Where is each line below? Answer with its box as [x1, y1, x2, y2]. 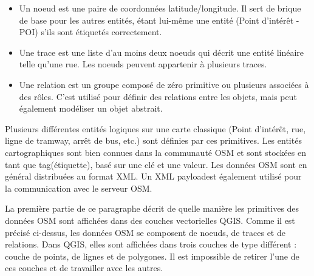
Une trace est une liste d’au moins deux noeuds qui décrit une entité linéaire [19, 45, 304, 58]
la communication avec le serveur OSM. [5, 181, 152, 194]
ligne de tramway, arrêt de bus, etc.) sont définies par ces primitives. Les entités [5, 134, 302, 147]
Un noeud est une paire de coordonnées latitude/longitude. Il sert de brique [19, 2, 301, 14]
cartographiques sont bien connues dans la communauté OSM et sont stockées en [5, 146, 307, 158]
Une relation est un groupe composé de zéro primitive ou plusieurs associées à [19, 78, 309, 90]
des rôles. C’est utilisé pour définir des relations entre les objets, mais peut [19, 90, 297, 103]
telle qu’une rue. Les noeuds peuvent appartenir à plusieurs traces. [19, 58, 267, 70]
